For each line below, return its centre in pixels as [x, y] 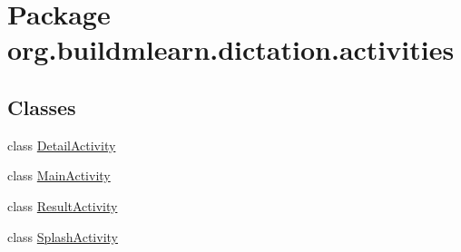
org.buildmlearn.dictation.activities [231, 49]
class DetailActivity [62, 145]
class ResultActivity [63, 205]
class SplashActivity [63, 236]
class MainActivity [59, 175]
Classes [42, 107]
